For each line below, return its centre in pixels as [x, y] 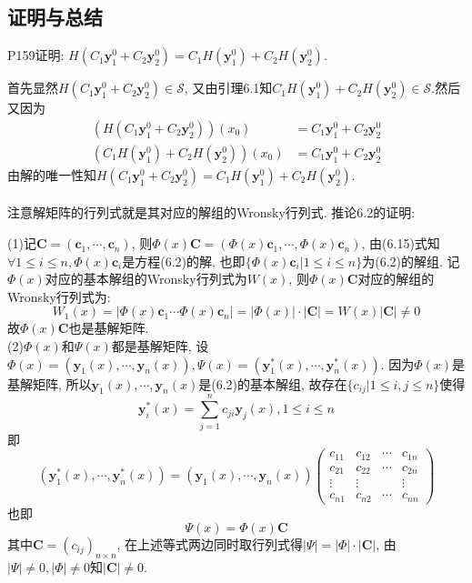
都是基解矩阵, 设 [160, 346]
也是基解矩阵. [109, 328]
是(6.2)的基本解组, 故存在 [273, 383]
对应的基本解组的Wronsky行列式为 [146, 279]
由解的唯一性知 [52, 174]
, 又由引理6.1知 [228, 88]
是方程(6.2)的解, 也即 [184, 261]
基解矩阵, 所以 [50, 383]
